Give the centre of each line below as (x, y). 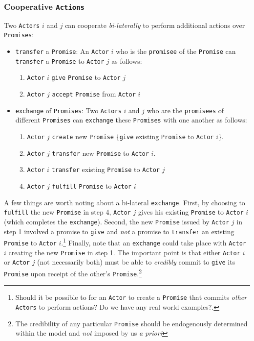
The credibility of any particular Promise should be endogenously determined (131, 323)
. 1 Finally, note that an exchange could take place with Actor (154, 242)
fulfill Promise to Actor (92, 186)
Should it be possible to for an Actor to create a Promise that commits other (131, 297)
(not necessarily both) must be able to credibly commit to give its (136, 262)
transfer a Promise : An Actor (62, 51)
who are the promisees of (185, 110)
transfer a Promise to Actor (60, 61)
